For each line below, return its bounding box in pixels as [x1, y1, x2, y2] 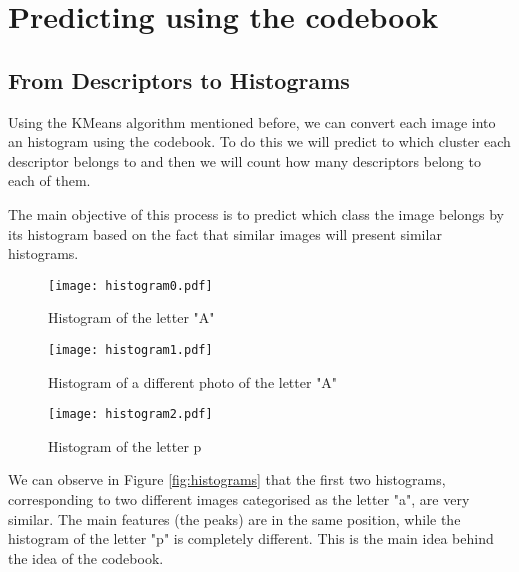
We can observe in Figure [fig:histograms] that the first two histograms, [8, 469, 446, 490]
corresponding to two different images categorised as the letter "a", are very [8, 489, 470, 510]
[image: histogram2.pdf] [48, 407, 213, 422]
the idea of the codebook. [8, 547, 164, 568]
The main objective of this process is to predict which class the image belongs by [8, 203, 505, 224]
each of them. [8, 170, 91, 191]
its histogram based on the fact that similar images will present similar [8, 223, 442, 244]
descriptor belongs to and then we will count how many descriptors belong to [8, 150, 481, 171]
